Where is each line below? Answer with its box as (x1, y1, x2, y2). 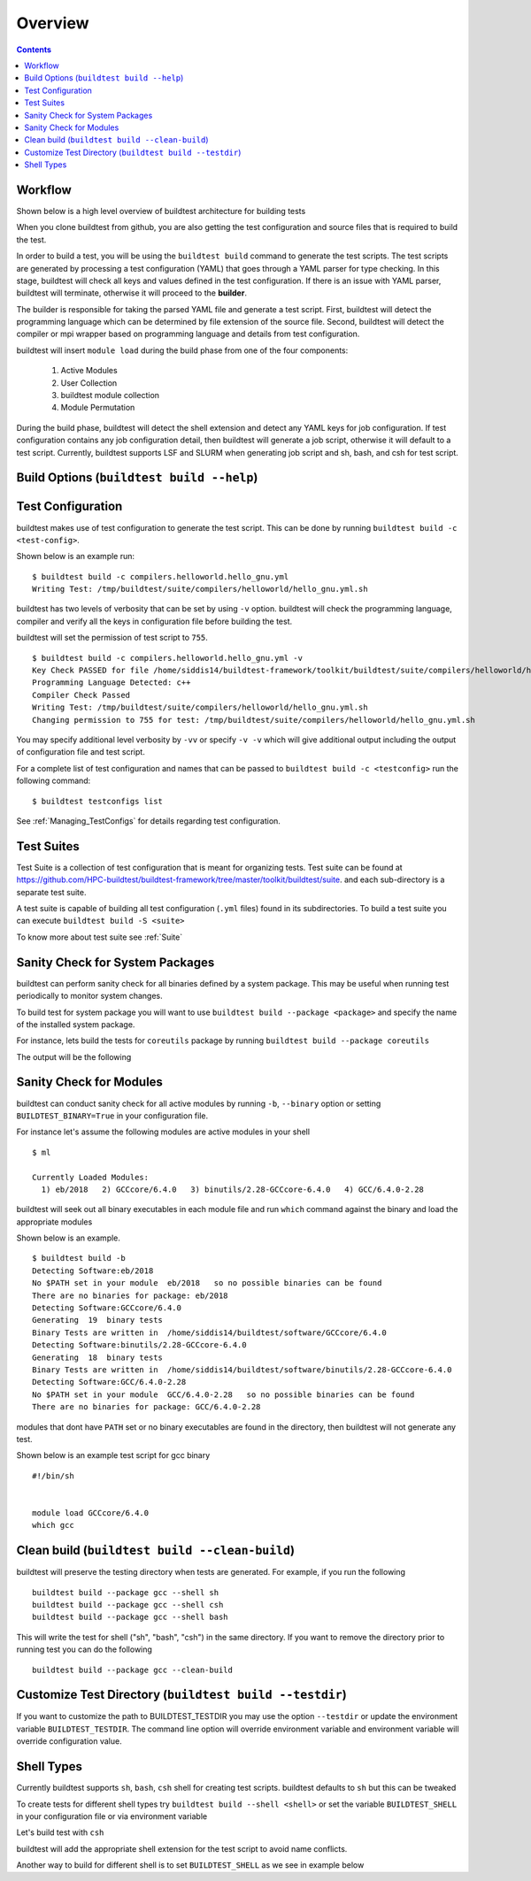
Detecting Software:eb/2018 (32, 1265, 154, 1276)
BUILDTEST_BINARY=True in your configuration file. (16, 1110, 208, 1121)
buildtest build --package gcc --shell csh (32, 1600, 224, 1609)
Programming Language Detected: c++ (32, 678, 191, 687)
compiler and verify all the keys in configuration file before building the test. (16, 616, 293, 626)
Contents (16, 44, 52, 55)
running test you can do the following (16, 1644, 152, 1655)
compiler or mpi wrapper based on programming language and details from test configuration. (16, 328, 360, 340)
